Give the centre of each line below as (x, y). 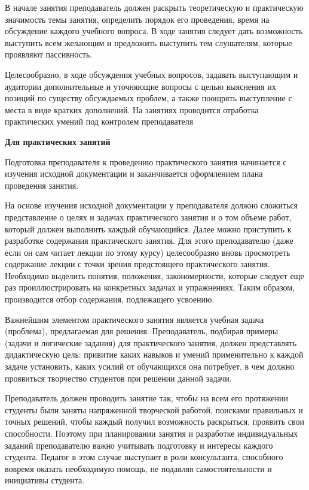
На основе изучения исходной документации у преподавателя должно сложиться (152, 205)
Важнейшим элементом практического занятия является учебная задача (134, 319)
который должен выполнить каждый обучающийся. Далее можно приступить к (148, 229)
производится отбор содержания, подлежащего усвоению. (110, 299)
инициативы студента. (45, 480)
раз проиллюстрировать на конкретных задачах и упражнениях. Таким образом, (150, 287)
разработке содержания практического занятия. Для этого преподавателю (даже (149, 241)
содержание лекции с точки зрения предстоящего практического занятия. (137, 264)
